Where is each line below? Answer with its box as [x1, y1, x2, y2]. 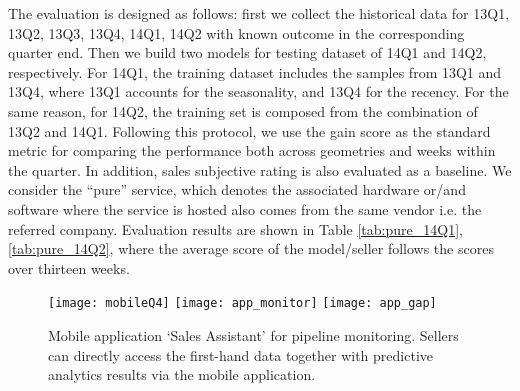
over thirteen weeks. [8, 257, 130, 278]
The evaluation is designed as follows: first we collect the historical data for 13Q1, [8, 3, 510, 23]
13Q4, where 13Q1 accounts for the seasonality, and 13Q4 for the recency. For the [8, 81, 509, 102]
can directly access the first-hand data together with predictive [48, 344, 433, 365]
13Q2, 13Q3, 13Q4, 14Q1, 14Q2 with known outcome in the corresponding [8, 22, 465, 43]
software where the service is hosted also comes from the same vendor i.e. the [8, 198, 482, 219]
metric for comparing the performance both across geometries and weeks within [8, 140, 496, 161]
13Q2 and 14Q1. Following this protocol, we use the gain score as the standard [8, 120, 491, 141]
